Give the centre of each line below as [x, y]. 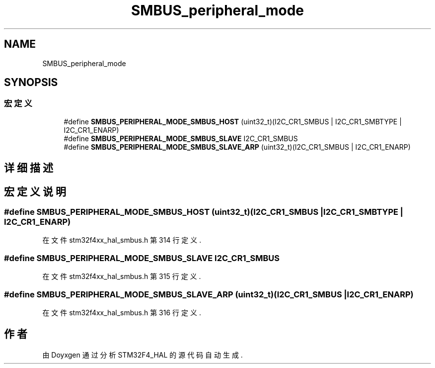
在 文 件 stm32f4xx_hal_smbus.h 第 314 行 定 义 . [122, 240]
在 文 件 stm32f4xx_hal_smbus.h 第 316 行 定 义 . [122, 312]
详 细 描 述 [29, 168]
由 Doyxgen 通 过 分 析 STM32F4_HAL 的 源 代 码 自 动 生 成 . [143, 355]
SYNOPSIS [31, 83]
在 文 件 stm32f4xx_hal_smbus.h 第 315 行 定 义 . [122, 276]
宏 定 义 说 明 [35, 191]
